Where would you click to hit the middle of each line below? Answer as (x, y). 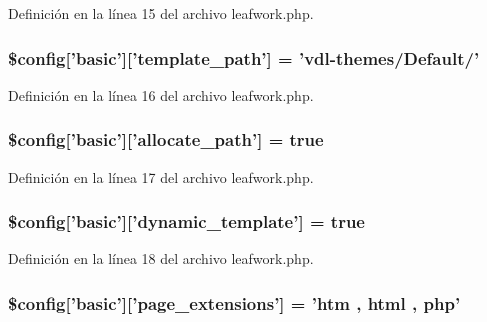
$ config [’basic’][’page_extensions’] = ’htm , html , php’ (234, 302)
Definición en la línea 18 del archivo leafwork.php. (161, 258)
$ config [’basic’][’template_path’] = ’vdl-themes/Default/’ (244, 57)
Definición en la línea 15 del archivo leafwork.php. (161, 13)
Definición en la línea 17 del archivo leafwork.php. (161, 176)
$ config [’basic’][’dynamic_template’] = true (186, 221)
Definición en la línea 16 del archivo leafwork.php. (161, 94)
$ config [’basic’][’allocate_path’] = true (166, 139)
